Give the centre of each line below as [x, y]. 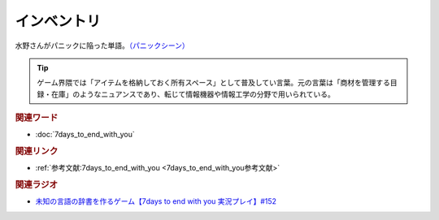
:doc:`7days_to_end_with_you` [85, 135]
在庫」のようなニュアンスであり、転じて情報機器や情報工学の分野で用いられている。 [193, 94]
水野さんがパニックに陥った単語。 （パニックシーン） [102, 45]
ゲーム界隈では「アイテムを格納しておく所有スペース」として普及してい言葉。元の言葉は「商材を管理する [213, 83]
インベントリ [58, 21]
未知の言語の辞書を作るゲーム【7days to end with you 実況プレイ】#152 [156, 201]
